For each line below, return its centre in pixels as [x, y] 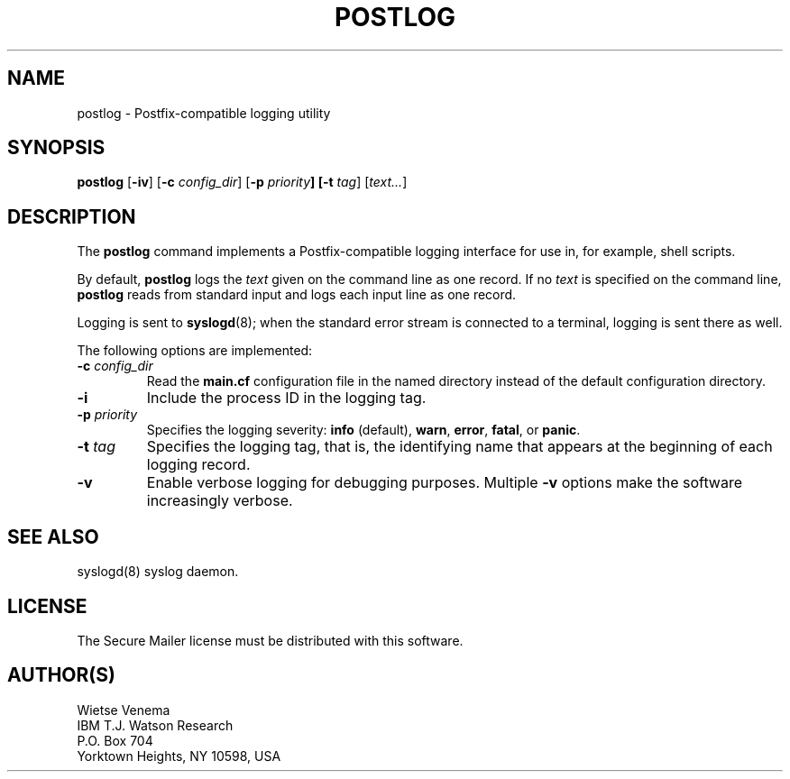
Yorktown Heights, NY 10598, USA [179, 756]
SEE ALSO [53, 536]
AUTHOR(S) [61, 675]
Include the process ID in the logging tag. [286, 398]
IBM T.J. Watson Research [155, 725]
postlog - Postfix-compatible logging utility [204, 113]
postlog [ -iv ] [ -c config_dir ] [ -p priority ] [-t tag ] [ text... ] [242, 182]
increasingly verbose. [220, 501]
